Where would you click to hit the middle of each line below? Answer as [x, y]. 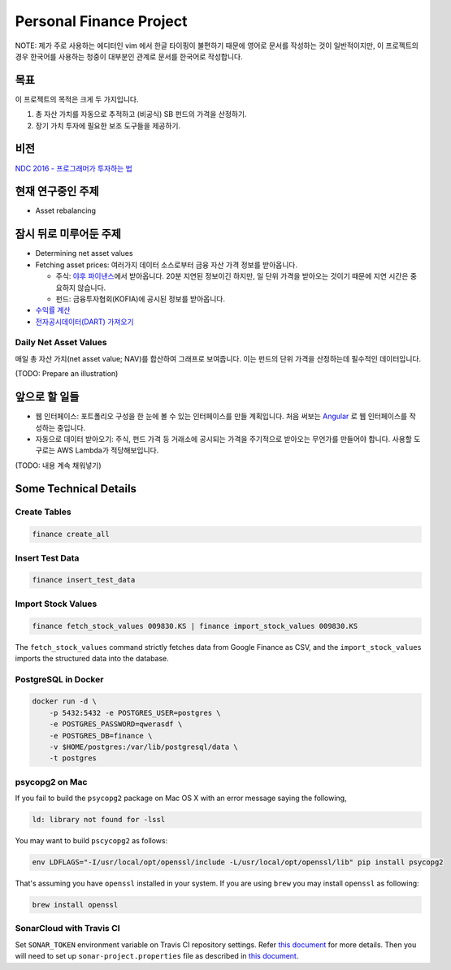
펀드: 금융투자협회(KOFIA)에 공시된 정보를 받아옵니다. [140, 299]
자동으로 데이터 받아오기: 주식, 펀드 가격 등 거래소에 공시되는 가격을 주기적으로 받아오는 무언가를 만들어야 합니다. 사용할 [223, 439]
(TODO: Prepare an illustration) [67, 374]
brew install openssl [75, 905]
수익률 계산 [53, 310]
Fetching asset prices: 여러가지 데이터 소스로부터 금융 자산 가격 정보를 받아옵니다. [167, 265]
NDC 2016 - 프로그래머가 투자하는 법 [74, 168]
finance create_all [71, 535]
